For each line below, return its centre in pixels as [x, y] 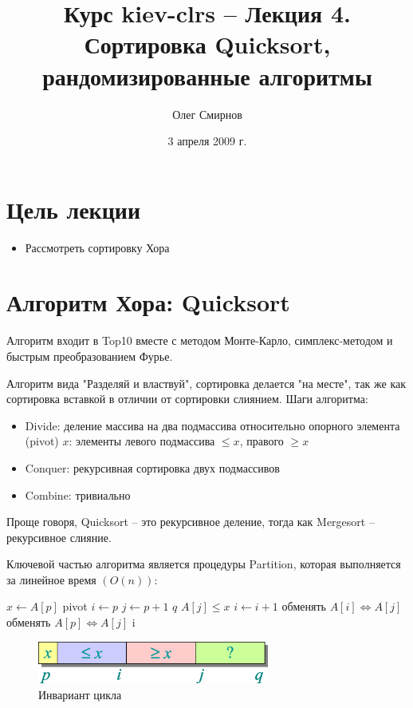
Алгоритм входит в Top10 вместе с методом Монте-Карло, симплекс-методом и [200, 340]
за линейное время [51, 579]
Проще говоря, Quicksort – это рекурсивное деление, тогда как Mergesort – [191, 522]
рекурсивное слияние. [59, 537]
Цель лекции [74, 209]
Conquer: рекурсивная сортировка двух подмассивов [152, 467]
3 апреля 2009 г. [207, 141]
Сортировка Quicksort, [207, 44]
